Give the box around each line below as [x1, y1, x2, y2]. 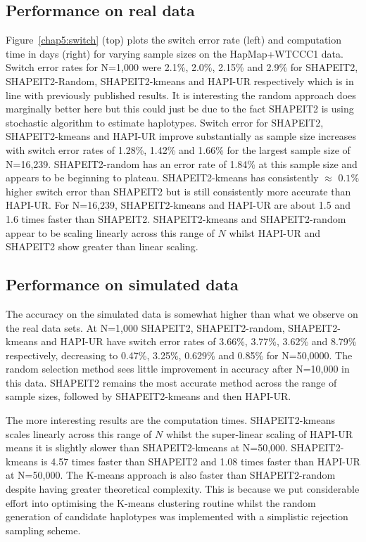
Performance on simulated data [6, 273, 239, 295]
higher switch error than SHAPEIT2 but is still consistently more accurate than [6, 183, 351, 198]
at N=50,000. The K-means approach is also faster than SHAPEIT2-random [6, 467, 336, 482]
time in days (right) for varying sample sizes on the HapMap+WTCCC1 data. [6, 46, 343, 60]
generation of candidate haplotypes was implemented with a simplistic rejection [6, 509, 348, 524]
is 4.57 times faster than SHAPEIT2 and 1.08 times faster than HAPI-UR [41, 453, 360, 468]
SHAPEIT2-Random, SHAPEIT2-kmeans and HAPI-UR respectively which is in [6, 73, 354, 88]
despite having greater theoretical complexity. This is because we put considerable [6, 482, 360, 496]
